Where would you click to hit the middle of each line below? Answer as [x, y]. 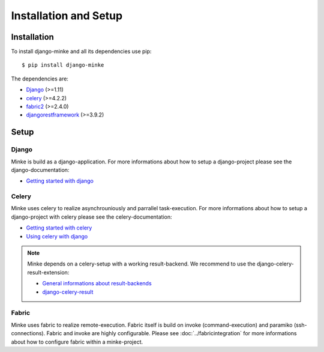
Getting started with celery [59, 228]
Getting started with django [60, 181]
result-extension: [48, 272]
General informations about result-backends [97, 284]
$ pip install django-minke [63, 65]
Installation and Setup [67, 16]
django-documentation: [40, 170]
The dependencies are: [40, 79]
